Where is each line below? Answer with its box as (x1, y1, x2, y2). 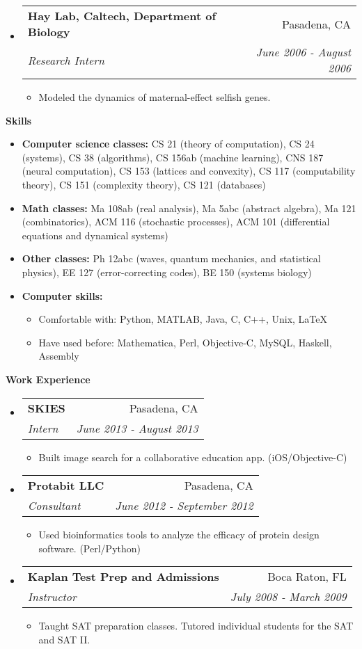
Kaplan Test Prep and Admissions (27, 568, 219, 585)
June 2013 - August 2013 (76, 419, 198, 436)
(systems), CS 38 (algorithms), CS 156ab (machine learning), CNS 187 (22, 150, 324, 164)
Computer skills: (22, 288, 103, 303)
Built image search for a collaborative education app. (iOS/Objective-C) (38, 449, 347, 464)
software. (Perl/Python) (38, 540, 141, 555)
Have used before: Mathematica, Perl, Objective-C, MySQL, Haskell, (38, 335, 332, 349)
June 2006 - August (255, 44, 351, 60)
